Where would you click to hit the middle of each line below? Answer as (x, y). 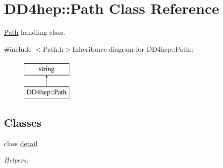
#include (18, 48)
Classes (23, 122)
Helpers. (16, 160)
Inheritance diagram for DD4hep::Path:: (133, 48)
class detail (21, 143)
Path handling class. (35, 32)
